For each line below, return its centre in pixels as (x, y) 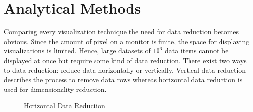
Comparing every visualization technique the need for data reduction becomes (122, 32)
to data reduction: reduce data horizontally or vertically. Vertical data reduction (125, 70)
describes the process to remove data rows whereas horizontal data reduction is (123, 79)
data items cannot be (197, 51)
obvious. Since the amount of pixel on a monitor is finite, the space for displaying (127, 41)
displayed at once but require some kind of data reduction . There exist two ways (125, 60)
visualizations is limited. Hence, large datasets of (77, 51)
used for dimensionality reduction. (55, 89)
